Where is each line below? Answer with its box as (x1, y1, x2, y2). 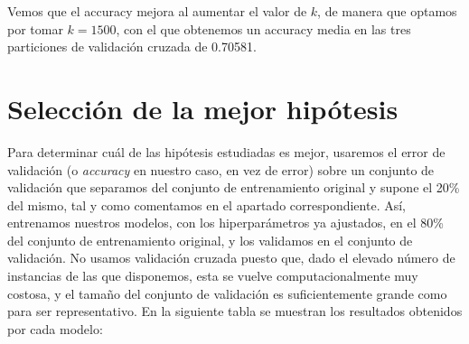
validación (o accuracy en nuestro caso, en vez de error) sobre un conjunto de (7, 160, 435, 179)
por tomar (7, 19, 63, 38)
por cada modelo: (7, 319, 103, 338)
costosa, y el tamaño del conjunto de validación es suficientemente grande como (7, 284, 447, 302)
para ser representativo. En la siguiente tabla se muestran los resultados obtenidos (7, 302, 463, 321)
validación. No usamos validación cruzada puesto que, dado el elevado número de (7, 248, 455, 267)
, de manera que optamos (317, 2, 457, 20)
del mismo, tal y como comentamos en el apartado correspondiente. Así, (7, 195, 406, 214)
